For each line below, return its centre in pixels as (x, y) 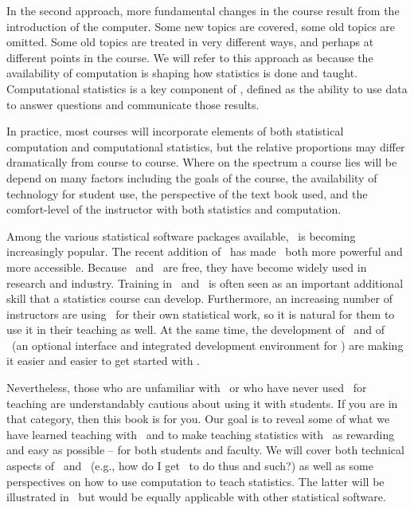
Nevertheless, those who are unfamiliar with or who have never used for (187, 388)
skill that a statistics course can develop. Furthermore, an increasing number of (200, 298)
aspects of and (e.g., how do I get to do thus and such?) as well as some (190, 466)
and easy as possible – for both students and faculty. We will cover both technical (205, 450)
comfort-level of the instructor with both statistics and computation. (174, 209)
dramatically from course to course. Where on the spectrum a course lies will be (202, 162)
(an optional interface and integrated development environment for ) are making (207, 345)
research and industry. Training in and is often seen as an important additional (205, 282)
